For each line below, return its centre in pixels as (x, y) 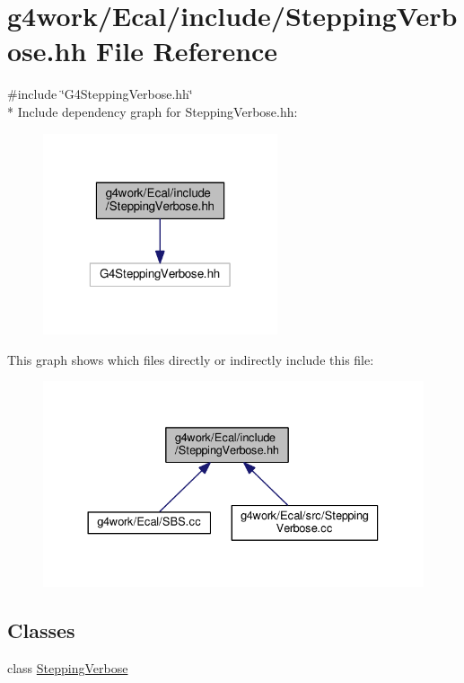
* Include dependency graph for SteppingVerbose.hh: (153, 111)
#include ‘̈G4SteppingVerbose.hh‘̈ (100, 94)
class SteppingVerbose (68, 668)
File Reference (187, 51)
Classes (41, 630)
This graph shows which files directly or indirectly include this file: (191, 359)
